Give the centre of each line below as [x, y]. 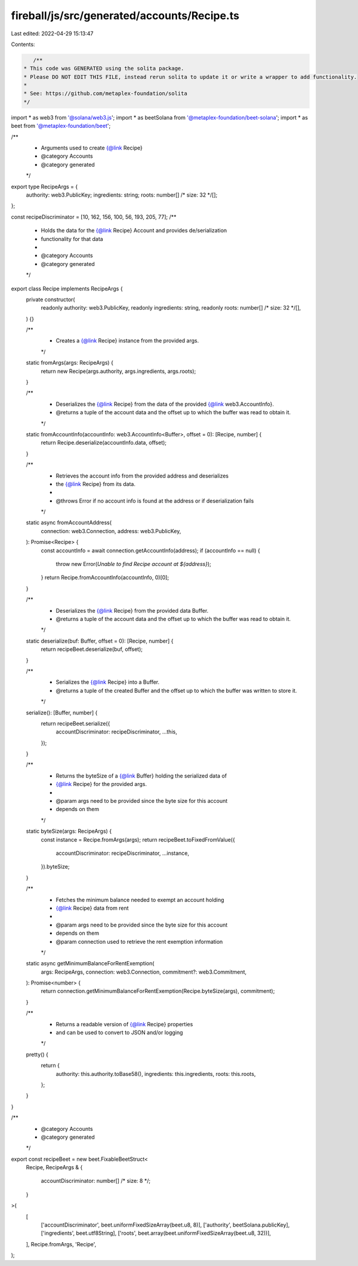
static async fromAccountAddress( [69, 522]
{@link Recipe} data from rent [92, 908]
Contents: [23, 44]
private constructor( [50, 299]
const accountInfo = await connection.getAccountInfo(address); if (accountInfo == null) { [151, 551]
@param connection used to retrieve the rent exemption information [139, 941]
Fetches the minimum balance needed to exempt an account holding [140, 900]
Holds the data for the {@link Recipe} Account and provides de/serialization [134, 231]
